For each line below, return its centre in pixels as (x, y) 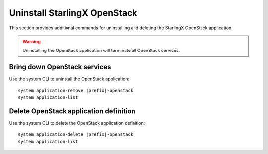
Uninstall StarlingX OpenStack (73, 13)
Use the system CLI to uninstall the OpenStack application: (69, 79)
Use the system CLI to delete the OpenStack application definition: (77, 123)
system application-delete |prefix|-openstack (76, 134)
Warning (32, 41)
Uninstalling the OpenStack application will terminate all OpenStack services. (101, 51)
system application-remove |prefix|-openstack (76, 90)
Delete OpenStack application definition (72, 111)
